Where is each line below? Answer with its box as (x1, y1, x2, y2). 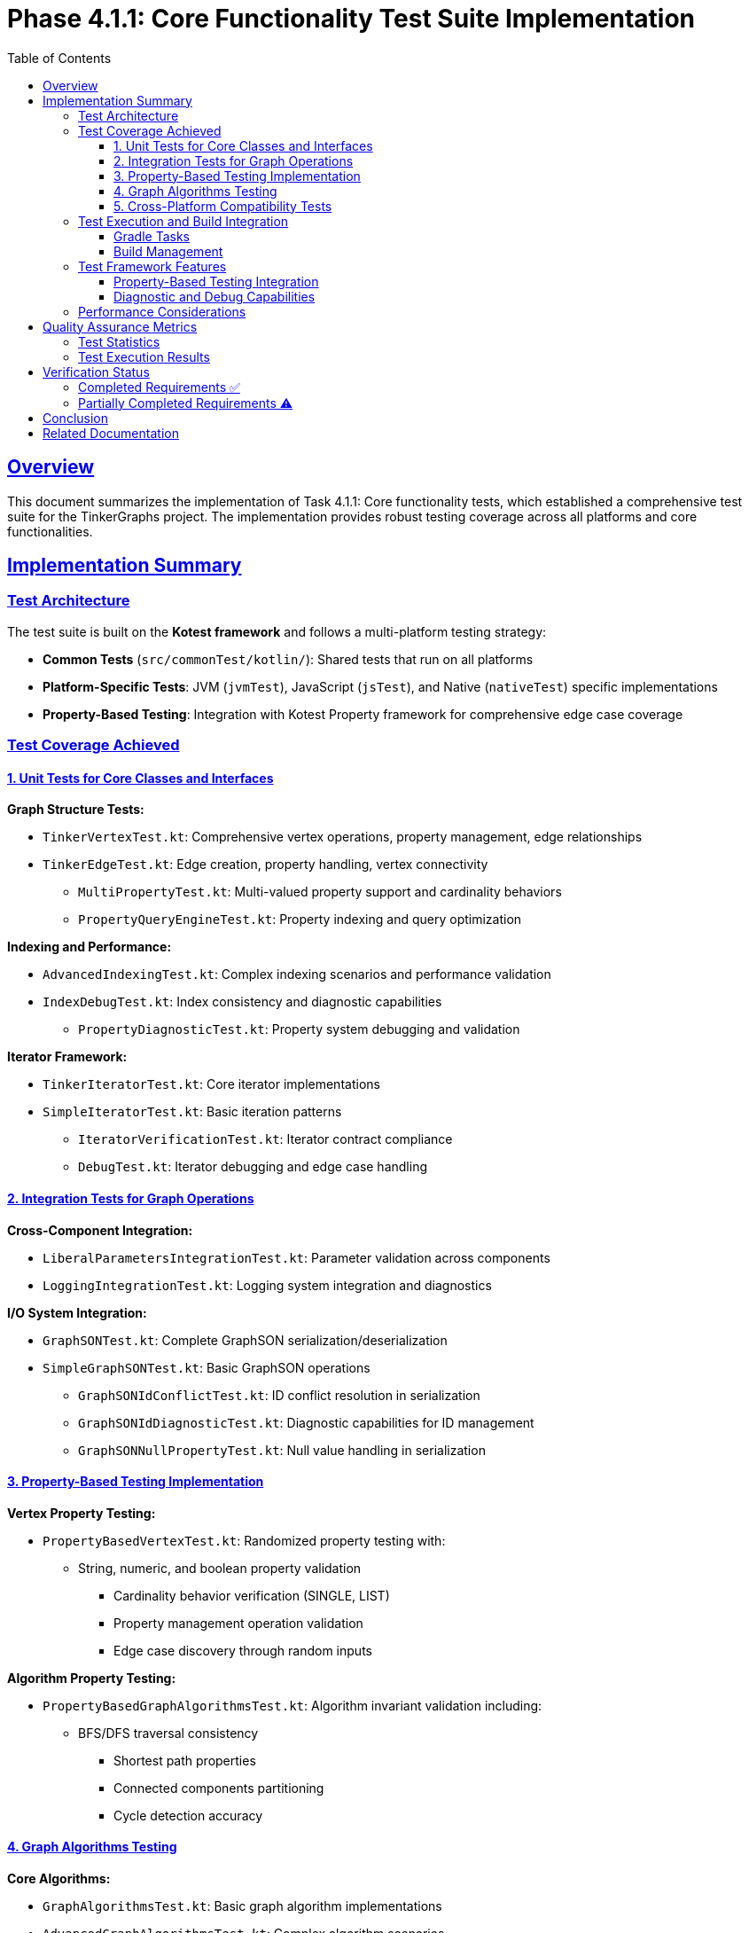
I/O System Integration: (7, 1304, 147, 1320)
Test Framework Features (78, 258, 227, 274)
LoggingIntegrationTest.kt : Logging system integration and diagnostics (43, 1277, 492, 1293)
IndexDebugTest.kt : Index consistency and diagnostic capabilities (43, 994, 442, 1010)
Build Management (113, 243, 223, 259)
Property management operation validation (113, 1615, 363, 1631)
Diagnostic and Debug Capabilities (113, 288, 316, 304)
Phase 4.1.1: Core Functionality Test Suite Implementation (7, 4, 696, 34)
